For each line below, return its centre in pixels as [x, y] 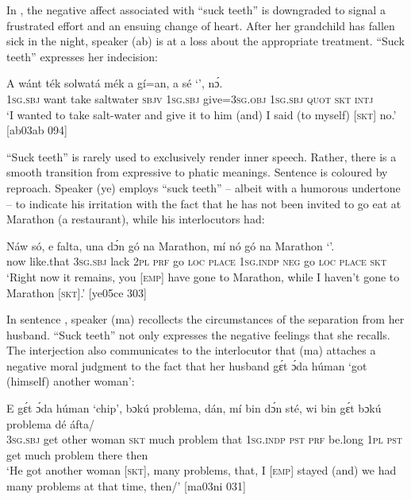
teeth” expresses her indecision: [82, 56]
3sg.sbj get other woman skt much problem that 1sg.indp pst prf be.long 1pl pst [205, 439]
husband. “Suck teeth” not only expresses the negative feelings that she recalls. [198, 334]
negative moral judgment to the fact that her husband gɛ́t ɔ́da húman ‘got [187, 365]
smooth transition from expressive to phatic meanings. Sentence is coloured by [197, 172]
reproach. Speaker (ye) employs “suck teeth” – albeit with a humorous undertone [204, 187]
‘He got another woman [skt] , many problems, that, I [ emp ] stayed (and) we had [202, 470]
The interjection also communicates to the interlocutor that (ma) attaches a [191, 350]
